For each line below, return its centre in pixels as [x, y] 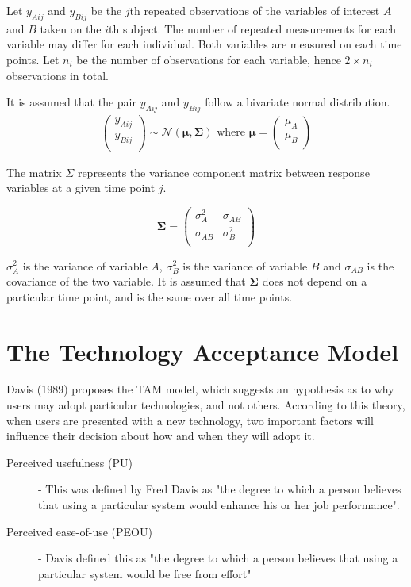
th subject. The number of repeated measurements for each [253, 28]
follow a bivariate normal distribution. [298, 102]
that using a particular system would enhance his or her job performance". [219, 505]
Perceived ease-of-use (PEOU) [79, 531]
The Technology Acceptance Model [203, 351]
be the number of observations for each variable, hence [209, 59]
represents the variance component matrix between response [223, 172]
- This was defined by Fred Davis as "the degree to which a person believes [220, 489]
